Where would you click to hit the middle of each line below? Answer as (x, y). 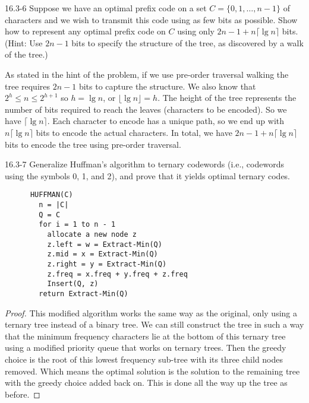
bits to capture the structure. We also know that (167, 86)
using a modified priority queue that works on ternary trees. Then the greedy (146, 348)
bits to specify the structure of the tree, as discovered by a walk (187, 42)
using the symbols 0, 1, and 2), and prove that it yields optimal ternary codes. (148, 175)
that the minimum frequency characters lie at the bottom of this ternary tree (145, 336)
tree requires (28, 86)
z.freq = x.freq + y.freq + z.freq (117, 274)
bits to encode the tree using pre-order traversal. (93, 144)
